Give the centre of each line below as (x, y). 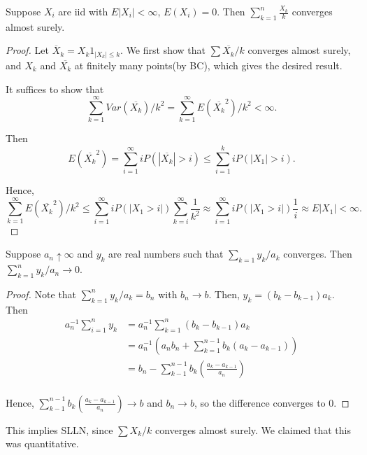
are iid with (83, 11)
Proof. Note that (41, 294)
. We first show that (163, 50)
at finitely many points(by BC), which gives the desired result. (208, 65)
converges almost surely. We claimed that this (253, 429)
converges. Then (318, 254)
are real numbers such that (166, 254)
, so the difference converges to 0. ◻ (272, 402)
